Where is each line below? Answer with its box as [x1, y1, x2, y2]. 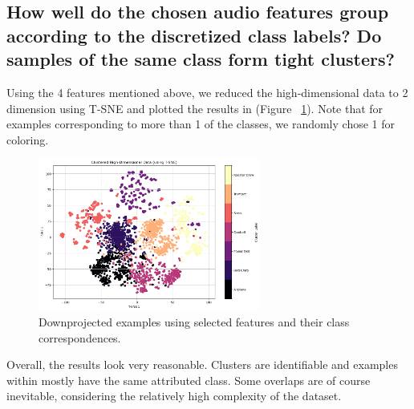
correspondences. [39, 329, 121, 346]
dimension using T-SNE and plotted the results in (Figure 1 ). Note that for [6, 99, 384, 116]
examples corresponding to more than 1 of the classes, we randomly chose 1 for [6, 115, 395, 132]
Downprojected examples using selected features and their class [39, 313, 350, 330]
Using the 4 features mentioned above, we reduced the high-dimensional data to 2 [6, 83, 408, 100]
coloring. [6, 131, 49, 148]
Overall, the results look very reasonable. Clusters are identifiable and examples [6, 356, 398, 373]
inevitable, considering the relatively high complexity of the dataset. [6, 387, 342, 404]
